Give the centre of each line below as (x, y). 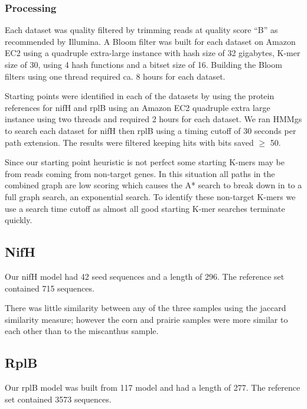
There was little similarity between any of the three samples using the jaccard (146, 308)
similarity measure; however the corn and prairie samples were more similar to (146, 319)
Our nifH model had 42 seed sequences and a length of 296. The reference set (145, 276)
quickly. (19, 220)
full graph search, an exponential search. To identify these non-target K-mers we (150, 196)
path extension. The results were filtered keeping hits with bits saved (129, 142)
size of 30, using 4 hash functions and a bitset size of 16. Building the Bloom (143, 64)
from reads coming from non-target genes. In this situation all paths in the (140, 173)
